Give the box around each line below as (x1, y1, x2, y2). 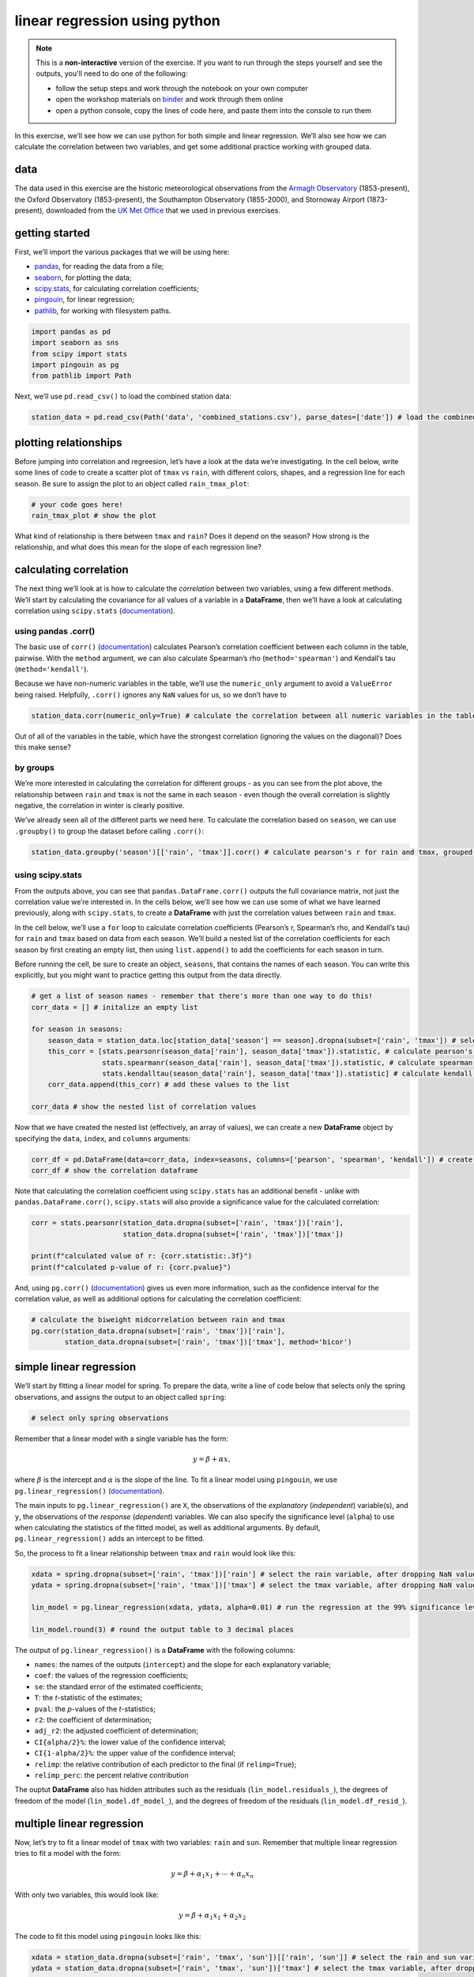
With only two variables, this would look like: (14, 1890, 160, 1900)
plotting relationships (14, 436, 122, 449)
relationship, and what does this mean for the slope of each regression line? (14, 542, 262, 552)
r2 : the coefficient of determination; (34, 1715, 152, 1725)
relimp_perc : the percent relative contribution (34, 1770, 190, 1779)
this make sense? (14, 743, 71, 752)
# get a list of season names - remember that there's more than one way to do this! (31, 992, 373, 1000)
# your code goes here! (31, 500, 124, 509)
